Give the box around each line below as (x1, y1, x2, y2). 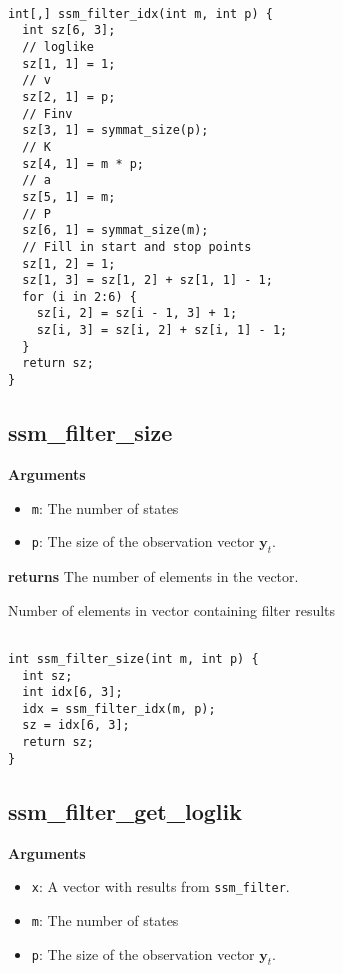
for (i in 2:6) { (22, 289, 137, 304)
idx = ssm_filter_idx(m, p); (22, 701, 216, 716)
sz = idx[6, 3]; (22, 718, 130, 733)
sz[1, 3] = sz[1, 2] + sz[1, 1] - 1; (22, 273, 273, 288)
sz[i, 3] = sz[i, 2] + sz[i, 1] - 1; (36, 323, 288, 338)
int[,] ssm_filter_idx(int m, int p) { (8, 6, 273, 21)
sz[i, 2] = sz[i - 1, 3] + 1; (36, 306, 238, 321)
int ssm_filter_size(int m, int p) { (8, 651, 259, 666)
